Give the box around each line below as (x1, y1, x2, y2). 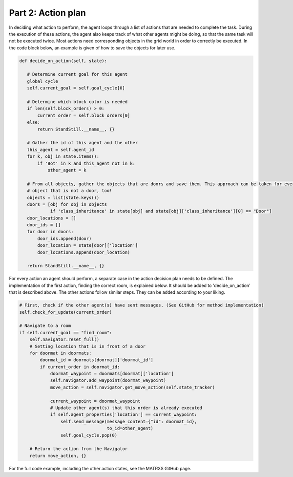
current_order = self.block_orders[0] (37, 112, 130, 118)
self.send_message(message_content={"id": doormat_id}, (60, 418, 197, 424)
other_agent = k (47, 167, 86, 173)
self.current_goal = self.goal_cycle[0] (27, 86, 126, 91)
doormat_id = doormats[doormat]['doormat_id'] (40, 357, 153, 363)
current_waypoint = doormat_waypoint (50, 398, 141, 404)
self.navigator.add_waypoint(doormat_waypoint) (50, 378, 167, 383)
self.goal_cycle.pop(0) (60, 433, 117, 438)
